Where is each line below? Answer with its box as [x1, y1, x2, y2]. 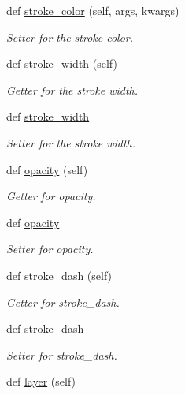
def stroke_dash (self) [6, 266, 113, 283]
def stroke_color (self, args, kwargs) [6, 2, 179, 18]
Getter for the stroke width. [6, 81, 139, 98]
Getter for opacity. [6, 188, 96, 204]
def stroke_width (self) [6, 55, 117, 72]
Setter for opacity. [6, 240, 94, 257]
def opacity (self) [6, 161, 88, 177]
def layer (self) [6, 373, 76, 389]
